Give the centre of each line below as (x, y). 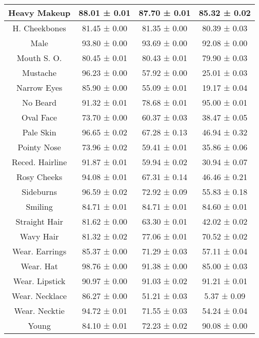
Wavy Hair (39, 236)
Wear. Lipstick (39, 281)
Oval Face (39, 117)
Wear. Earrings (39, 251)
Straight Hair (39, 221)
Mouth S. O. (39, 58)
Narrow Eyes (39, 87)
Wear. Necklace (39, 296)
